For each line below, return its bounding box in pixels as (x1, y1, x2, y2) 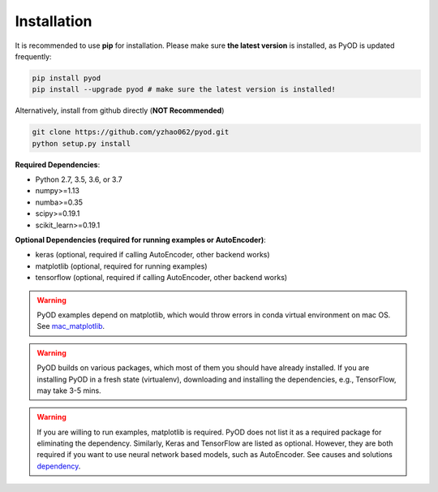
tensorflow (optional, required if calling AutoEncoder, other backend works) (35, 273, 288, 283)
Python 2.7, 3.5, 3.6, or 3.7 (35, 175, 122, 184)
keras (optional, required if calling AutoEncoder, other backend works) (35, 250, 271, 260)
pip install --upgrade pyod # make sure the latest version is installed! (32, 85, 337, 94)
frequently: (15, 51, 52, 61)
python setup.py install (32, 139, 131, 148)
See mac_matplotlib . (36, 322, 105, 331)
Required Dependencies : (15, 159, 101, 170)
